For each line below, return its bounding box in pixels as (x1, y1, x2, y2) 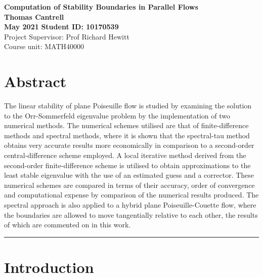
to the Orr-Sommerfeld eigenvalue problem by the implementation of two (4, 110, 230, 121)
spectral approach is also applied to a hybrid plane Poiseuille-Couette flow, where (4, 200, 256, 210)
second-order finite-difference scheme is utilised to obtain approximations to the (4, 160, 251, 170)
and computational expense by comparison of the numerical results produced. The (4, 189, 259, 200)
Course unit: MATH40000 (4, 41, 84, 52)
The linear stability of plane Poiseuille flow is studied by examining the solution (4, 100, 252, 111)
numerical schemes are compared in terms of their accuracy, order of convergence (4, 179, 255, 190)
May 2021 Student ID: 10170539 (4, 21, 119, 32)
